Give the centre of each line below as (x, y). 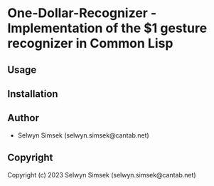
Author (23, 118)
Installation (33, 94)
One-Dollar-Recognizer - (82, 13)
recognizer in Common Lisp (90, 43)
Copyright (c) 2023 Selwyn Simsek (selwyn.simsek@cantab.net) (102, 175)
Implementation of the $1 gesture (107, 28)
